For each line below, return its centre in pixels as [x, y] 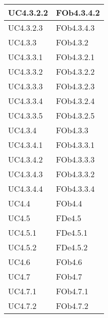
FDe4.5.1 [72, 232]
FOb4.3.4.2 [78, 12]
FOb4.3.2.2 [75, 71]
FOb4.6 [69, 262]
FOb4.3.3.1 [75, 145]
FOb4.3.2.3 [75, 86]
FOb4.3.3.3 [75, 159]
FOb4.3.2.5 [75, 115]
